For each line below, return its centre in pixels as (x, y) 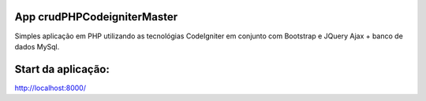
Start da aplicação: (62, 69)
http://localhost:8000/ (50, 88)
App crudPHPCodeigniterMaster (96, 17)
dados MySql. (37, 46)
